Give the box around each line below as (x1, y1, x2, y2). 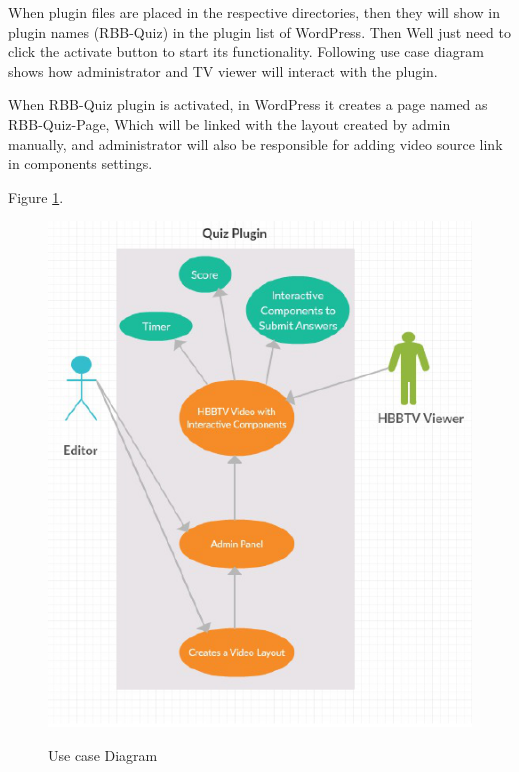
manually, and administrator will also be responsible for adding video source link (8, 133, 503, 154)
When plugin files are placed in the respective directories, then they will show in (8, 2, 501, 22)
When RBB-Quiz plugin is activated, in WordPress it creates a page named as (8, 94, 488, 115)
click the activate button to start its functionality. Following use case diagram (8, 41, 484, 62)
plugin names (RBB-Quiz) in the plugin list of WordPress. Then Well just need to (8, 21, 511, 42)
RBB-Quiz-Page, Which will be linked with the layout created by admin (8, 113, 451, 134)
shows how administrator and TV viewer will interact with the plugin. (8, 60, 438, 81)
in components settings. (8, 153, 153, 174)
